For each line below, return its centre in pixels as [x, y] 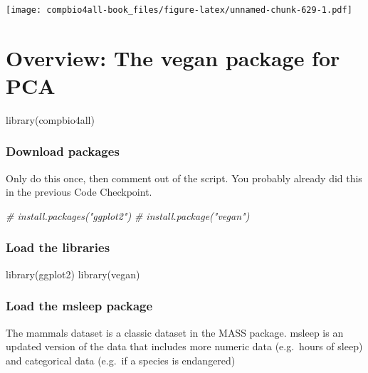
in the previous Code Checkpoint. [79, 192]
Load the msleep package [79, 306]
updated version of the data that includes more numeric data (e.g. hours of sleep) [184, 346]
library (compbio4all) [50, 119]
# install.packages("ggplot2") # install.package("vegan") [128, 215]
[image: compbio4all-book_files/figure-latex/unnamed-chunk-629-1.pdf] [179, 10]
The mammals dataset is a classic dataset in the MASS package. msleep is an [175, 332]
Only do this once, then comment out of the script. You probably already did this [184, 178]
